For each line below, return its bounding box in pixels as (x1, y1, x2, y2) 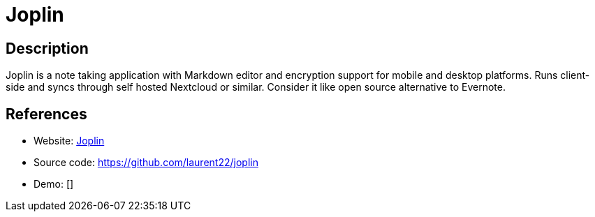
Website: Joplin (34, 135, 105, 147)
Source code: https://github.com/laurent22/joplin (34, 156, 258, 169)
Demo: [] (34, 178, 74, 190)
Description (6, 39, 89, 57)
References (6, 105, 87, 123)
